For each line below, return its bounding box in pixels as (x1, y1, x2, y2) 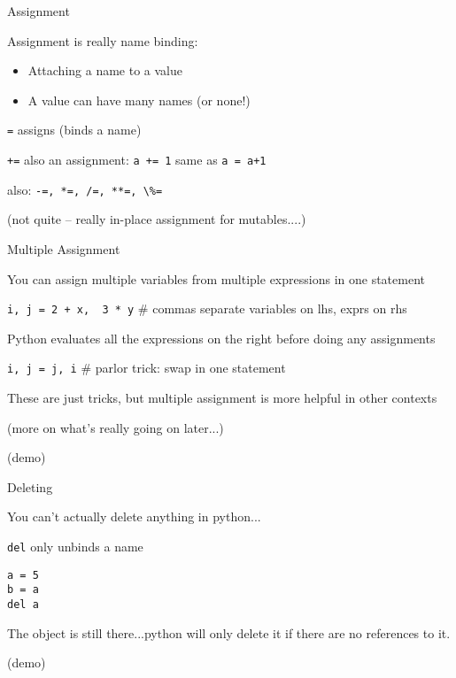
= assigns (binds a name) (7, 120, 142, 139)
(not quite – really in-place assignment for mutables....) (7, 210, 306, 228)
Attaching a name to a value (27, 61, 182, 80)
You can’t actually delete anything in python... (7, 507, 261, 526)
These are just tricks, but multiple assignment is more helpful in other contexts (7, 389, 437, 407)
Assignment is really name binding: (7, 31, 198, 50)
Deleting (7, 477, 53, 496)
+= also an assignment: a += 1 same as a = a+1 (7, 150, 267, 169)
